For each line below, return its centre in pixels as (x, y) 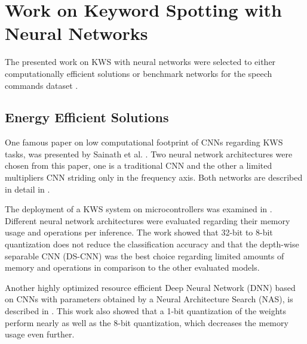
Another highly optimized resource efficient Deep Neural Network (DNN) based (150, 287)
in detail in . (27, 189)
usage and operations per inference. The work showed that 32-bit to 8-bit (139, 232)
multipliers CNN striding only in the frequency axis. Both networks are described (154, 177)
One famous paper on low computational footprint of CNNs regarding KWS (144, 142)
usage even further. (40, 334)
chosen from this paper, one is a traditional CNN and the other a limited (139, 165)
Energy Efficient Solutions (87, 117)
